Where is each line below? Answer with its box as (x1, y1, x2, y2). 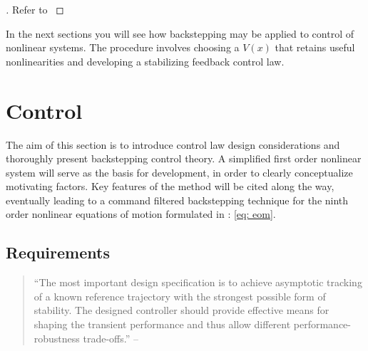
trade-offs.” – (83, 330, 138, 345)
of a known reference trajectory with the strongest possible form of (34, 288, 326, 303)
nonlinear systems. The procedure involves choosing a (6, 40, 240, 55)
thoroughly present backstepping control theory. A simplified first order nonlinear (6, 151, 362, 166)
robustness (34, 330, 80, 345)
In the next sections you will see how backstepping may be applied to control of (6, 26, 354, 41)
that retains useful (275, 40, 355, 55)
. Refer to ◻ (6, 2, 64, 16)
